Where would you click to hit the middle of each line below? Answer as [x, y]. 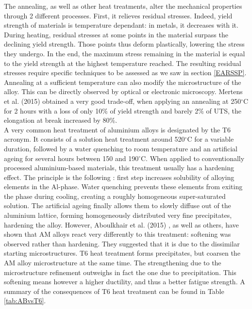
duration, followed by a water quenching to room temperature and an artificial [121, 148]
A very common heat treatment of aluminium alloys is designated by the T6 [117, 129]
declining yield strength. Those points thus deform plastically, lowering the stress [124, 44]
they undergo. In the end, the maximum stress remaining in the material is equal [125, 53]
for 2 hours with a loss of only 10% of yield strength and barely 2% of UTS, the [123, 110]
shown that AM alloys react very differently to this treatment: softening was [118, 234]
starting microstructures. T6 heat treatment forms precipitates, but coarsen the [122, 253]
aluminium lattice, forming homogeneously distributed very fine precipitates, [118, 215]
